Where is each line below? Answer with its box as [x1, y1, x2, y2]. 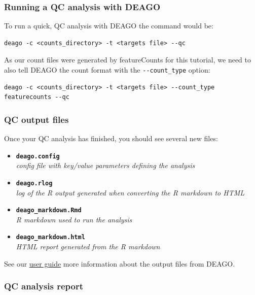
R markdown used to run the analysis [16, 214, 132, 224]
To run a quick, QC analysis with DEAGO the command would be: [4, 20, 213, 31]
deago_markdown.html [16, 234, 85, 241]
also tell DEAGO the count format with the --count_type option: [4, 64, 210, 75]
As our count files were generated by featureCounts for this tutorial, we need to [4, 54, 251, 65]
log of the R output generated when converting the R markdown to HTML [16, 187, 244, 198]
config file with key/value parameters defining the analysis [16, 160, 195, 171]
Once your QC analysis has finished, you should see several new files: [4, 133, 218, 144]
